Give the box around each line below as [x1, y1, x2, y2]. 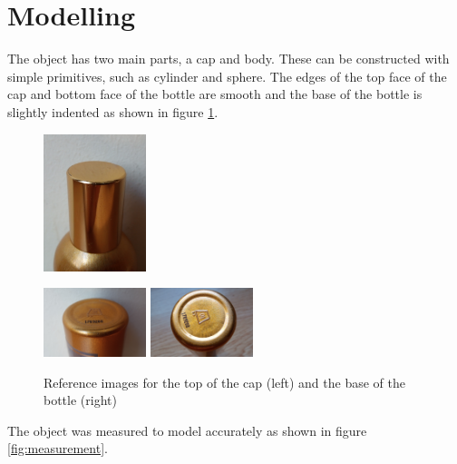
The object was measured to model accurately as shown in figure [7, 420, 367, 439]
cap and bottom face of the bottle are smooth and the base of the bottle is [7, 84, 423, 104]
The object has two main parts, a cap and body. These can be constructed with [7, 49, 450, 68]
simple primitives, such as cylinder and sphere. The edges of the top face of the [7, 66, 447, 85]
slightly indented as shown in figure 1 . [7, 102, 219, 121]
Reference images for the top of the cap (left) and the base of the [44, 372, 405, 391]
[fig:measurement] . [7, 439, 108, 458]
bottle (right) [44, 390, 117, 410]
